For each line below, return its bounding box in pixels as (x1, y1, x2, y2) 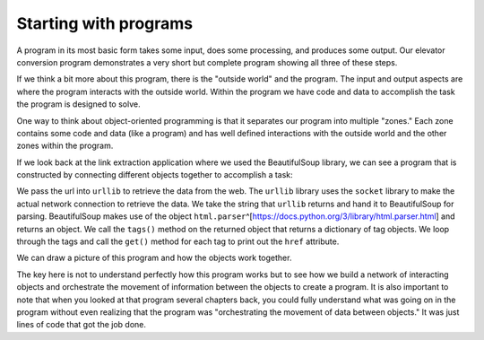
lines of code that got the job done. (16, 319, 147, 330)
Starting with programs (16, 13, 194, 33)
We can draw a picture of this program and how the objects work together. (16, 252, 292, 264)
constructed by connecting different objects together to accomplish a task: (16, 170, 293, 180)
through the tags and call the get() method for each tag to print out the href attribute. (16, 236, 340, 247)
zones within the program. (16, 140, 114, 152)
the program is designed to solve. (16, 99, 141, 109)
